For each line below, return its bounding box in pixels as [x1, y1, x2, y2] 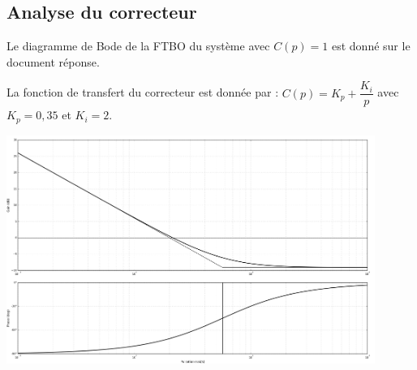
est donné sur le [331, 37, 411, 54]
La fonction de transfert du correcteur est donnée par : [6, 84, 279, 101]
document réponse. [6, 53, 100, 70]
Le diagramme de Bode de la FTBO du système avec [6, 37, 270, 54]
